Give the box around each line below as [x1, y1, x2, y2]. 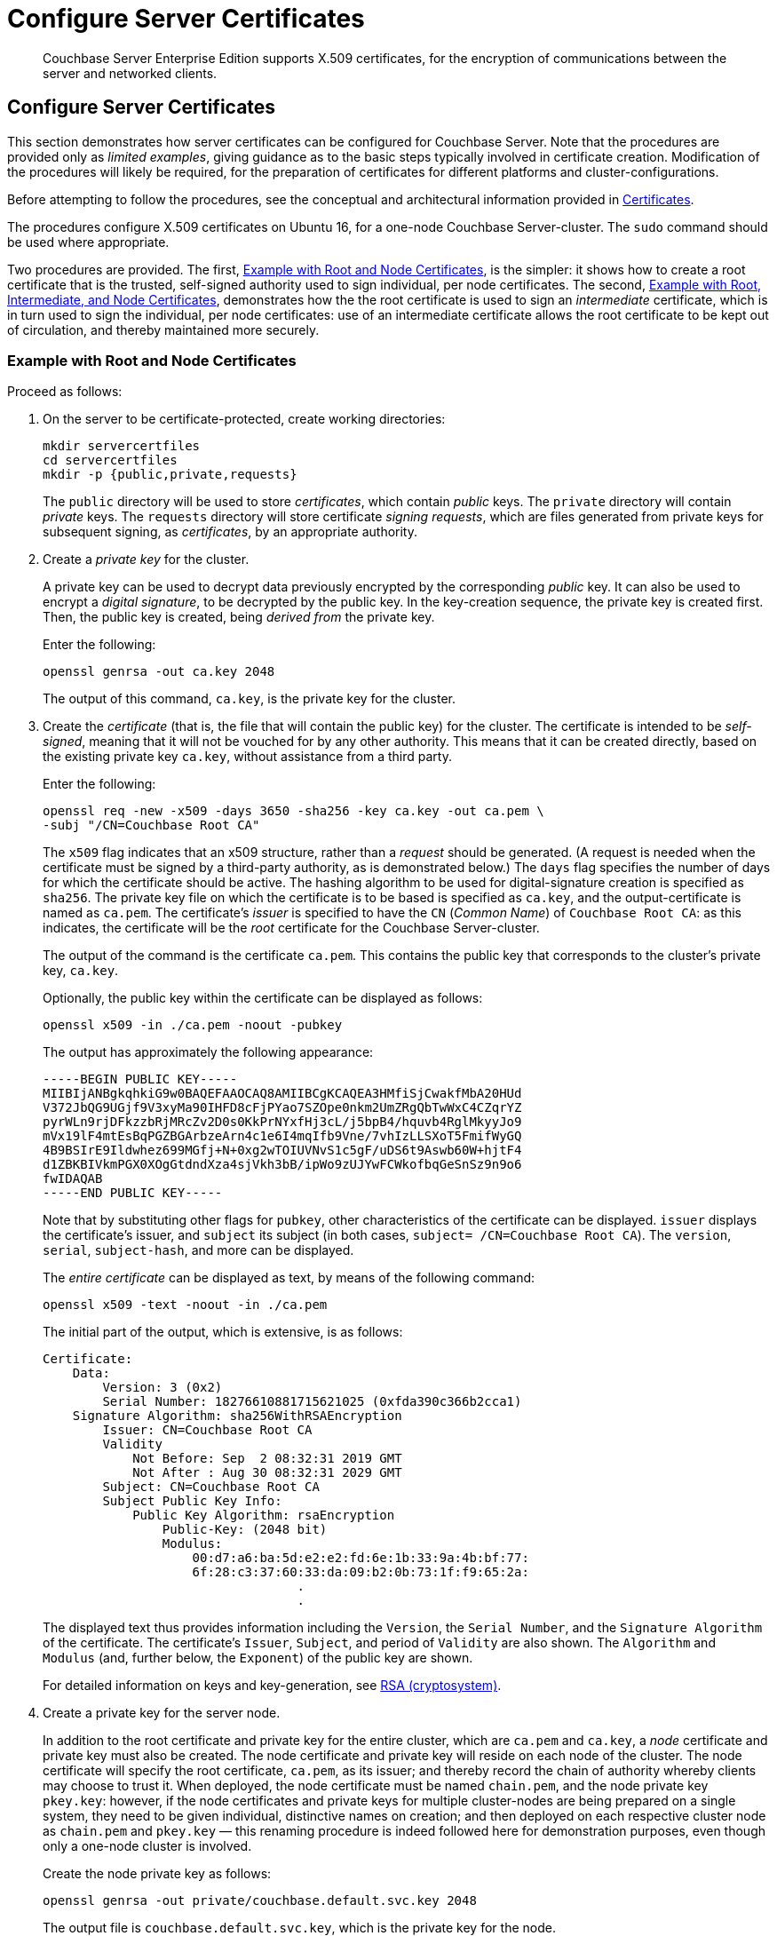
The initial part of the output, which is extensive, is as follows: [43, 1324, 403, 1340]
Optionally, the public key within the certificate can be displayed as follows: [43, 990, 483, 1006]
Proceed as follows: [7, 384, 123, 400]
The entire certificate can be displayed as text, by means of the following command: [43, 1270, 535, 1286]
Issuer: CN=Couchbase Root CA [102, 1423, 313, 1438]
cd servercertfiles [43, 453, 178, 468]
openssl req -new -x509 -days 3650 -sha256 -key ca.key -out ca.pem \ [43, 804, 544, 819]
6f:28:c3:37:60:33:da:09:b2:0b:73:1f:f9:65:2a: [192, 1565, 529, 1580]
